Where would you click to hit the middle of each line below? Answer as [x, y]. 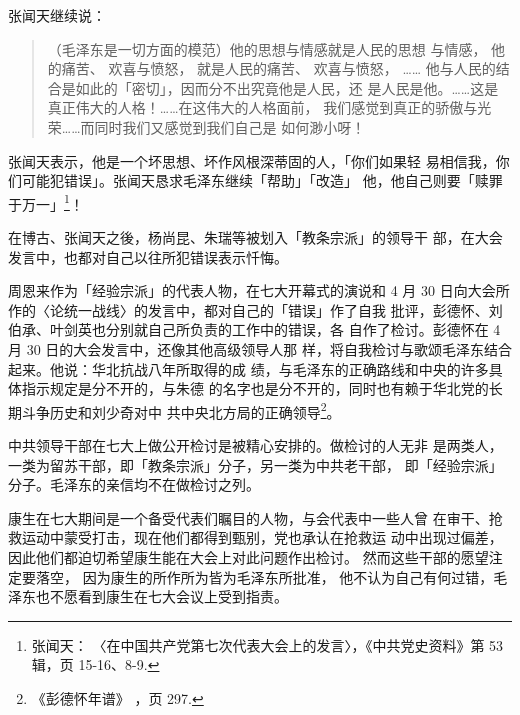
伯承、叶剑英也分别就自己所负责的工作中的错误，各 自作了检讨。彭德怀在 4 [254, 329]
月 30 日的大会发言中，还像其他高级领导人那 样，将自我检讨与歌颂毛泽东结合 [260, 348]
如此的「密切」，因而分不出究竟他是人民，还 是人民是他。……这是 [287, 87]
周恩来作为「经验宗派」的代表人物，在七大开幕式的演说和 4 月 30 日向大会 [252, 290]
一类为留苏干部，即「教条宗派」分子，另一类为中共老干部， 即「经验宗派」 [255, 464]
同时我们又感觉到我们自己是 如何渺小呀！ [230, 126]
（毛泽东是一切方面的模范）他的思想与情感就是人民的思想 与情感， [267, 48]
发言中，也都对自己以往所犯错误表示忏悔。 [148, 256]
